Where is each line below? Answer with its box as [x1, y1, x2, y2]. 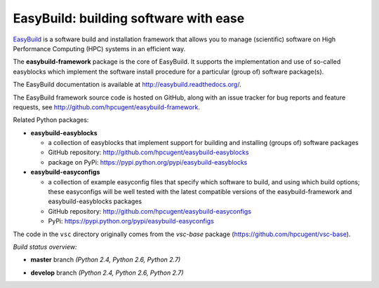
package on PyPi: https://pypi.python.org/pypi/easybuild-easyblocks [48, 158, 248, 166]
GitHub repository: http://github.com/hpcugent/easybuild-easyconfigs [48, 207, 252, 215]
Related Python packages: [13, 116, 89, 124]
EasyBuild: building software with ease [13, 11, 245, 26]
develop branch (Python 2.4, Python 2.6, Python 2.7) [30, 268, 184, 277]
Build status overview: [13, 242, 77, 251]
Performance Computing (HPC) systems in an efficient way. [13, 44, 186, 53]
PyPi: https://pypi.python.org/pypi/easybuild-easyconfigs [48, 217, 214, 226]
